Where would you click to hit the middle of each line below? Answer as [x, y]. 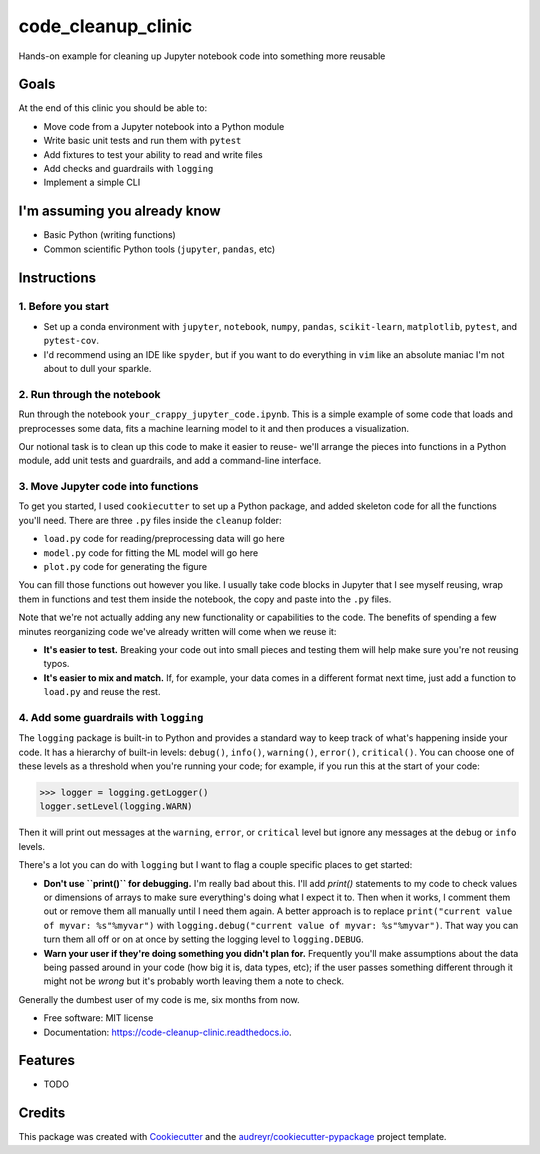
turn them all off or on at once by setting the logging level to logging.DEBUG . [203, 939]
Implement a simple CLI [92, 182]
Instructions [57, 277]
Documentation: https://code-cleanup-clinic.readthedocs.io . [167, 1032]
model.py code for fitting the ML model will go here [151, 552]
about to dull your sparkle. [97, 369]
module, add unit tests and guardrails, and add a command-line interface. [170, 461]
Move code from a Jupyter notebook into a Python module [164, 126]
